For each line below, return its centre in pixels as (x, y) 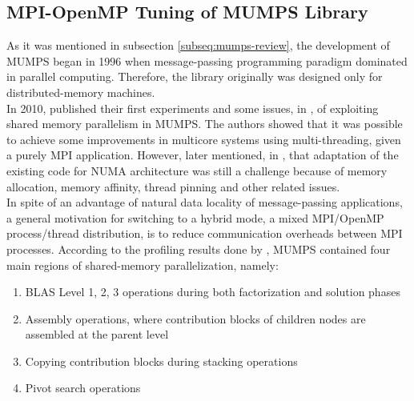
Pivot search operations (83, 388)
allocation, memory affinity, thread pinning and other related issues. (173, 186)
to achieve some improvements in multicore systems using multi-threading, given (204, 139)
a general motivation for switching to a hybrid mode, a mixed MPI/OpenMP (195, 217)
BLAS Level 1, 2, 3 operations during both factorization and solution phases (213, 292)
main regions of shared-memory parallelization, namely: (143, 265)
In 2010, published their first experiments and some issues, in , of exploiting (193, 108)
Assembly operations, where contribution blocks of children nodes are (195, 318)
